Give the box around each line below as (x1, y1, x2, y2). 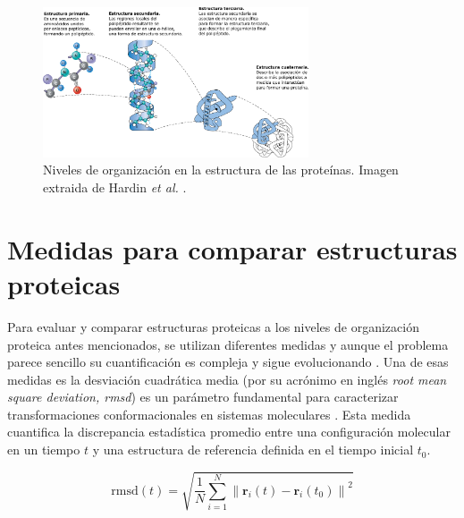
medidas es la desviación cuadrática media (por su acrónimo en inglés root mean (7, 369, 447, 388)
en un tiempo (7, 440, 80, 459)
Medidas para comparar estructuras (7, 230, 458, 267)
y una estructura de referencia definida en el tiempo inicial (92, 440, 414, 459)
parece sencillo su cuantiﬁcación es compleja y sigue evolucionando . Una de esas (7, 352, 449, 371)
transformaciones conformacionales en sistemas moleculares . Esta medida (7, 404, 411, 423)
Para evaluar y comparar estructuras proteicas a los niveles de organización (7, 317, 419, 335)
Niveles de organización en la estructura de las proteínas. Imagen (43, 160, 399, 179)
